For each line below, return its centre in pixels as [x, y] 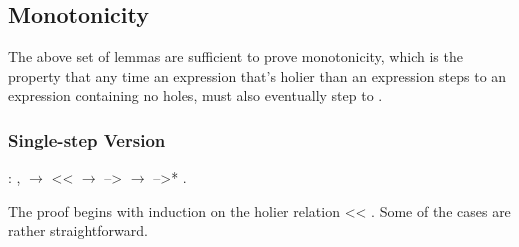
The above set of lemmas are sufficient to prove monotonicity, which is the [235, 56]
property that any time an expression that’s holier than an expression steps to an [257, 75]
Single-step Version [87, 139]
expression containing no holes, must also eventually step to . [195, 95]
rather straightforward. [78, 230]
